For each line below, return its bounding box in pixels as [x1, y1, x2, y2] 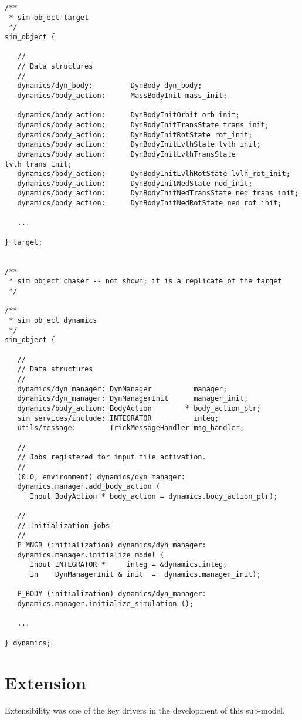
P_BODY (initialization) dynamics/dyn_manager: [17, 590, 206, 599]
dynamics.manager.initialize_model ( [17, 550, 165, 559]
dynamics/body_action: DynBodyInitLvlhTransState [17, 150, 236, 158]
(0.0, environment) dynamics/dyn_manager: [17, 472, 185, 481]
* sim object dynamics [9, 316, 97, 324]
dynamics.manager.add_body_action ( [17, 482, 160, 491]
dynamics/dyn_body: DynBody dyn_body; [17, 82, 202, 90]
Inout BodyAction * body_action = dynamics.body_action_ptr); [29, 492, 278, 501]
